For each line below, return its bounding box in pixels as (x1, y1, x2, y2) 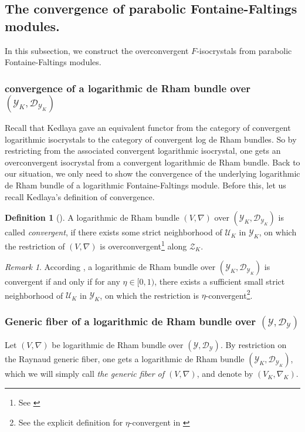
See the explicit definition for (18, 416, 123, 428)
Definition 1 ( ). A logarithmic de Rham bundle (5, 211, 179, 224)
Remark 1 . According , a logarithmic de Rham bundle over (5, 261, 216, 273)
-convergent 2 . (205, 287, 253, 301)
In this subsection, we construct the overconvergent (5, 44, 189, 56)
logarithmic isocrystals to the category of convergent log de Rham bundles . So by (5, 133, 297, 145)
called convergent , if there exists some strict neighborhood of (5, 226, 222, 238)
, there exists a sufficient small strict (154, 275, 285, 288)
